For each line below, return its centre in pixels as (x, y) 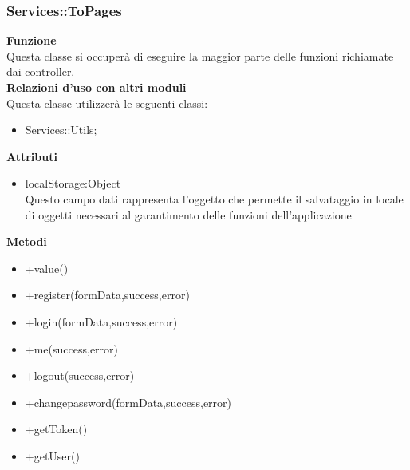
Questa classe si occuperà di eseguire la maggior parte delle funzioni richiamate (200, 55)
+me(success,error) (72, 348)
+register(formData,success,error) (107, 295)
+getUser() (52, 455)
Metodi (27, 241)
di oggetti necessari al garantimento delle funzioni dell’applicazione (188, 214)
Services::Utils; (61, 130)
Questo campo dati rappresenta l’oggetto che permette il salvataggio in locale (214, 198)
